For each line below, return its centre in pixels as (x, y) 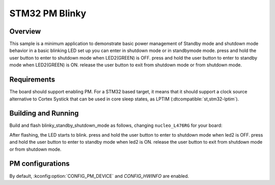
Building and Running (44, 113)
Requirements (32, 80)
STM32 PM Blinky (48, 13)
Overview (25, 31)
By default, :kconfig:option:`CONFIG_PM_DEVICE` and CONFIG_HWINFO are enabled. (99, 176)
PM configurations (39, 164)
